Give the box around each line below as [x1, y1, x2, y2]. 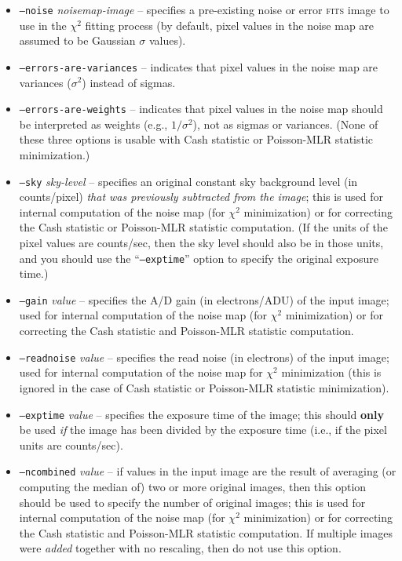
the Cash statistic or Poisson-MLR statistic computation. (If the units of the [19, 219, 388, 235]
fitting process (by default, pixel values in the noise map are [85, 16, 375, 33]
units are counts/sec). [19, 436, 123, 453]
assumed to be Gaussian [19, 32, 136, 49]
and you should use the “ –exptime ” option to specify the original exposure [19, 250, 378, 266]
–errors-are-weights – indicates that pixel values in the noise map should [19, 100, 383, 117]
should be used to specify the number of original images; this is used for [19, 494, 366, 510]
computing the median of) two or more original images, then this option [19, 479, 367, 494]
